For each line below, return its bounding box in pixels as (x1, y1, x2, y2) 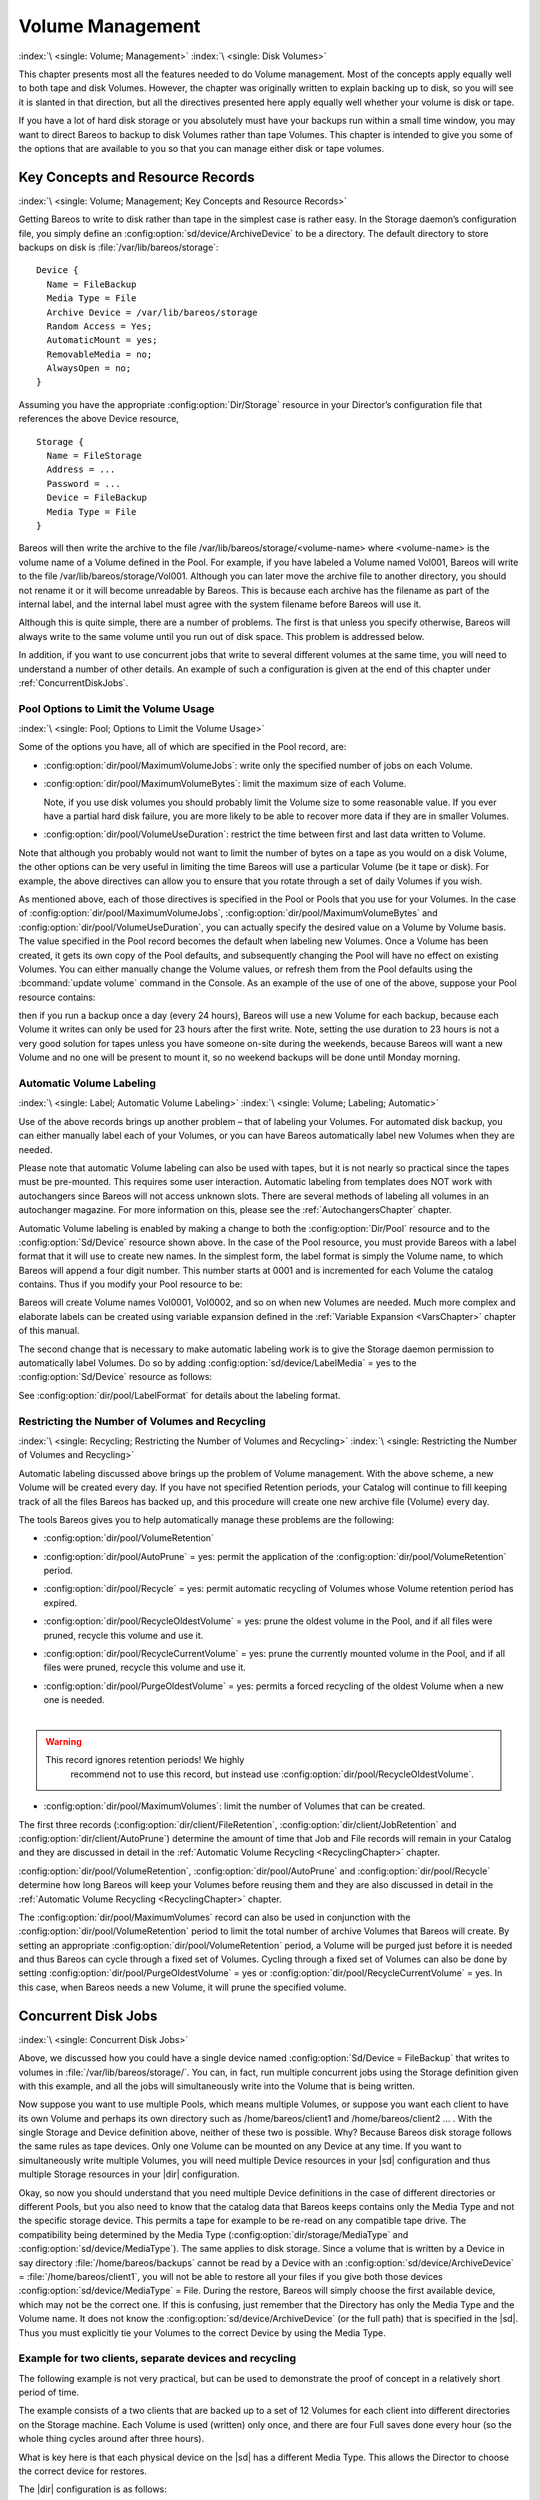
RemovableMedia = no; (46, 348, 153, 360)
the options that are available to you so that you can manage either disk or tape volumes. (18, 142, 385, 154)
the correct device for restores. (18, 2465, 147, 2477)
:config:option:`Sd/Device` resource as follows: (18, 1371, 213, 1383)
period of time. (18, 2386, 80, 2399)
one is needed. (43, 1694, 105, 1706)
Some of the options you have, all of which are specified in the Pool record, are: (18, 741, 347, 753)
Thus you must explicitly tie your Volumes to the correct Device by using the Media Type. (18, 2326, 386, 2339)
